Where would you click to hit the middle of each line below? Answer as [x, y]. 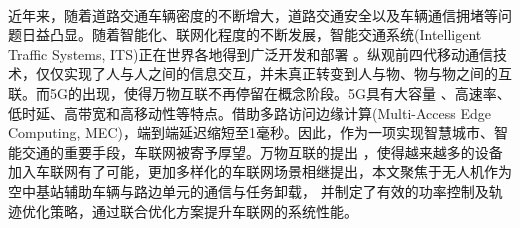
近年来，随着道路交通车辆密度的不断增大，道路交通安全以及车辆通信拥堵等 [253, 14]
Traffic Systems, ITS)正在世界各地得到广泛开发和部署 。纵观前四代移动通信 [251, 53]
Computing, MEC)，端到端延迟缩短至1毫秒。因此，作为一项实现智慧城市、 [251, 132]
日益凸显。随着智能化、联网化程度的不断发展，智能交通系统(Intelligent [251, 34]
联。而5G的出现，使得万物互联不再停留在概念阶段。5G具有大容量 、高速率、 [259, 92]
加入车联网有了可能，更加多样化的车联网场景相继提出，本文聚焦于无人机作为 [260, 171]
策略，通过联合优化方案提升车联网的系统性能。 [203, 210]
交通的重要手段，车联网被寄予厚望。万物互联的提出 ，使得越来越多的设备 [262, 151]
